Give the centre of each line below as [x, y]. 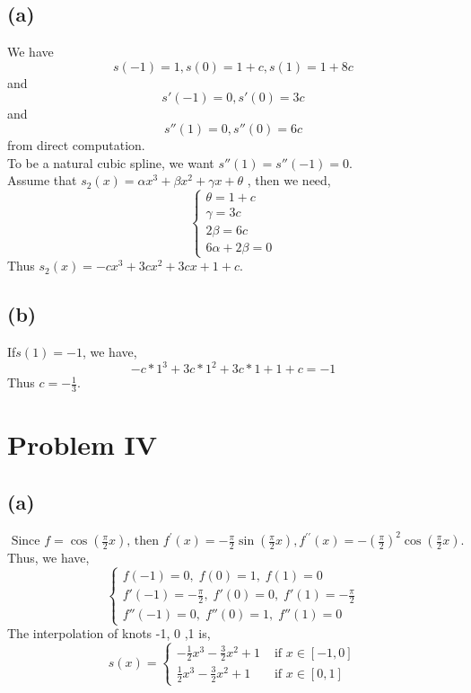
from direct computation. [76, 144]
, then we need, [289, 180]
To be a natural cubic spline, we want [111, 162]
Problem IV [83, 444]
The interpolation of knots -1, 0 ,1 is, [109, 633]
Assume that [42, 180]
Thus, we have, [48, 558]
